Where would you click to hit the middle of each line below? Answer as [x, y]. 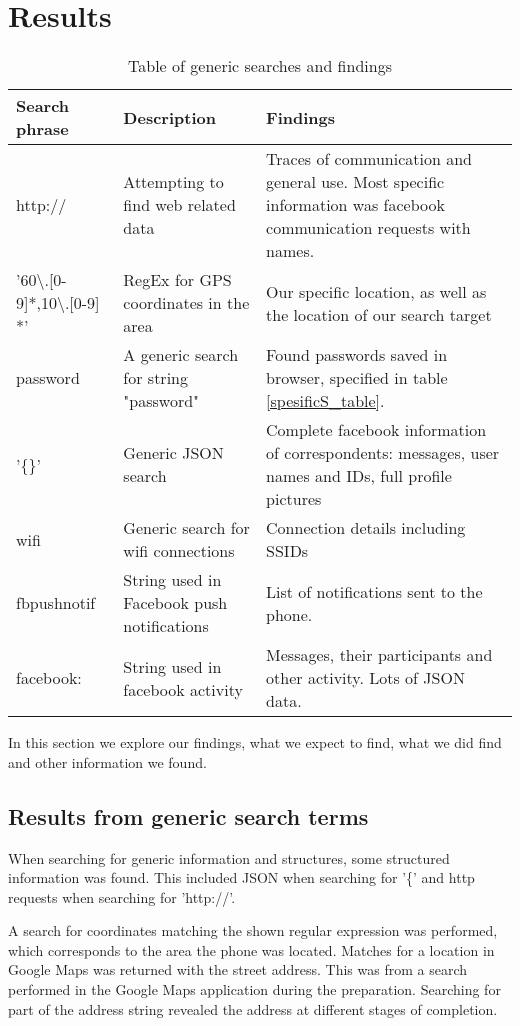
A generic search [181, 355]
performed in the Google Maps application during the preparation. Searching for [254, 989]
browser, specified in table [357, 378]
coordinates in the [186, 303]
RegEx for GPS [177, 280]
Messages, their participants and [379, 655]
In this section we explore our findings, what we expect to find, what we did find [255, 742]
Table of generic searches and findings [260, 66]
